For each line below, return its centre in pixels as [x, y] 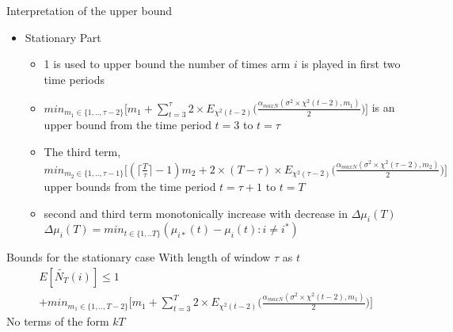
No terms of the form [58, 321]
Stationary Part [63, 37]
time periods [74, 79]
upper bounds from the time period [130, 186]
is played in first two [351, 64]
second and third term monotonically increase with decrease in [196, 213]
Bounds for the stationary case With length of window [139, 257]
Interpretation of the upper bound [89, 10]
